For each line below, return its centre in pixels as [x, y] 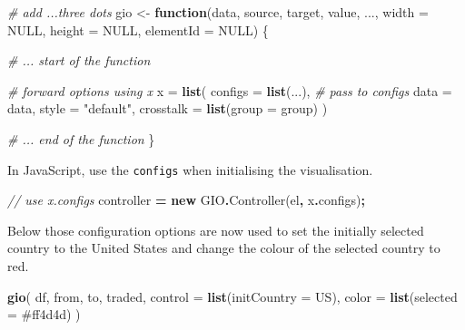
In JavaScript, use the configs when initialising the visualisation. [190, 169]
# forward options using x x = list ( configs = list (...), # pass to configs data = [230, 90]
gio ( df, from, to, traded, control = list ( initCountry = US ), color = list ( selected [232, 296]
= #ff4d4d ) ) [44, 314]
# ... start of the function [79, 60]
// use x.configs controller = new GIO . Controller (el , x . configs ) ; [186, 200]
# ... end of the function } [81, 138]
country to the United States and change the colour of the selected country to [224, 248]
